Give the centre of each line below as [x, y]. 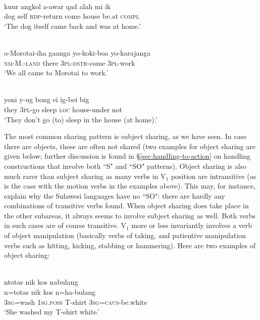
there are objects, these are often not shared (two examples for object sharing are [130, 146]
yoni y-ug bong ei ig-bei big [47, 99]
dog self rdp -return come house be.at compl [72, 16]
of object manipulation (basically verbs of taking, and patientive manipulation [125, 235]
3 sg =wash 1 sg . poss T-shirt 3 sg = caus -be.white [76, 302]
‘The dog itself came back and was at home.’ [73, 26]
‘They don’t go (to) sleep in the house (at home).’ [81, 119]
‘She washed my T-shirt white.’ [52, 312]
